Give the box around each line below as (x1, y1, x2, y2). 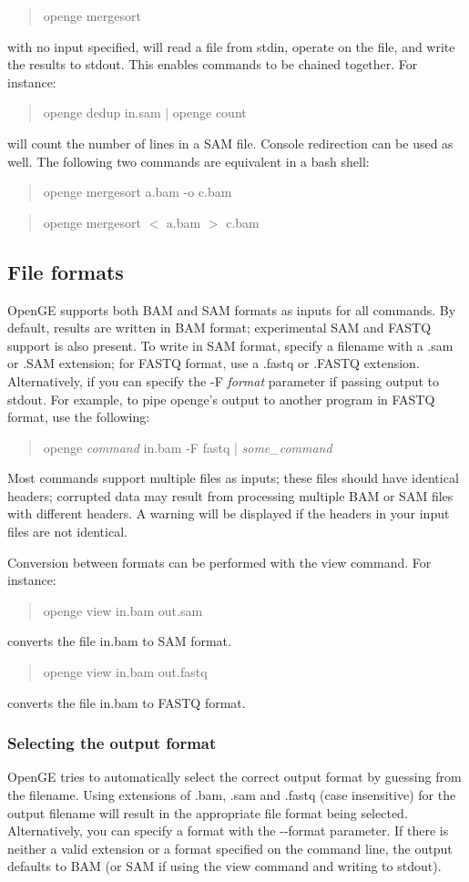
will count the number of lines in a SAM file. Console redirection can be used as (7, 133, 454, 152)
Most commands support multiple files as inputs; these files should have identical (7, 468, 459, 487)
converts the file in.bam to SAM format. (7, 631, 231, 651)
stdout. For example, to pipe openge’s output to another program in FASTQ (7, 389, 435, 408)
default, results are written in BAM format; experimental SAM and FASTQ (7, 318, 432, 337)
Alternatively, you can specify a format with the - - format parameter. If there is (7, 821, 449, 840)
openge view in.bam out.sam (43, 600, 203, 620)
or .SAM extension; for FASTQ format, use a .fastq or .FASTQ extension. (7, 354, 420, 373)
